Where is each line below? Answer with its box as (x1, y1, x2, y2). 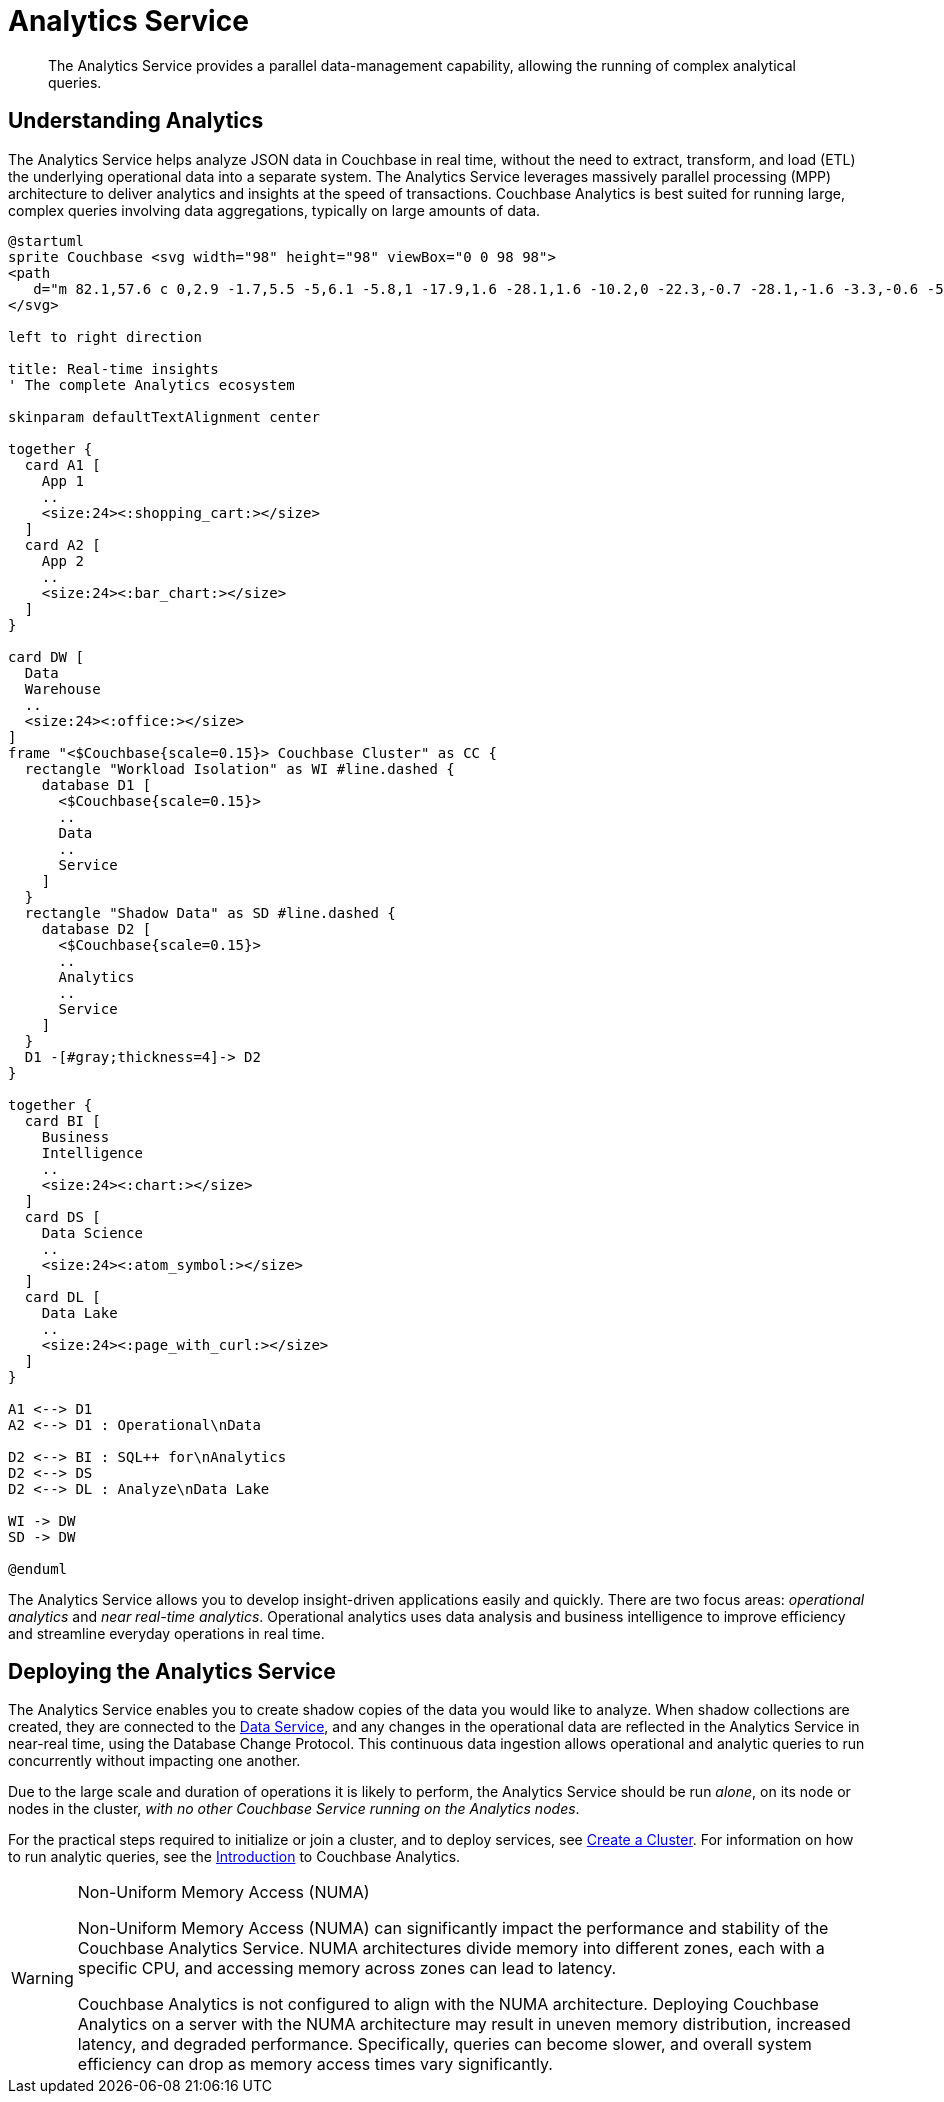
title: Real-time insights (8, 360, 219, 377)
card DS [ (24, 1208, 101, 1225)
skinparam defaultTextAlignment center (8, 408, 320, 425)
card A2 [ (24, 536, 101, 553)
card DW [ (8, 648, 84, 665)
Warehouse (24, 680, 101, 697)
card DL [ (24, 1288, 101, 1305)
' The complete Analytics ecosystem (8, 376, 295, 393)
